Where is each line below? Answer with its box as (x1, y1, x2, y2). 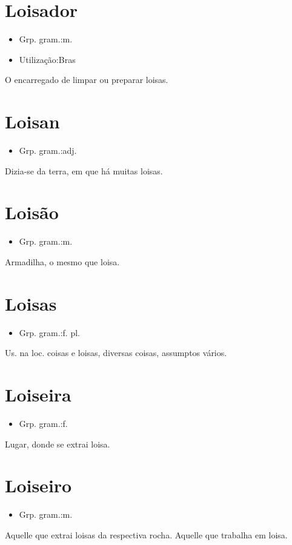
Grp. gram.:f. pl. (19, 326, 80, 339)
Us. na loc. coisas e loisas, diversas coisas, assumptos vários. (5, 346, 227, 359)
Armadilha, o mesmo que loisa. (5, 255, 120, 268)
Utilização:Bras (19, 53, 76, 65)
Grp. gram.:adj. (19, 144, 77, 157)
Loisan (5, 109, 60, 134)
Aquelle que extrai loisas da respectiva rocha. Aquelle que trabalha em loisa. (5, 528, 288, 541)
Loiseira (5, 382, 71, 407)
